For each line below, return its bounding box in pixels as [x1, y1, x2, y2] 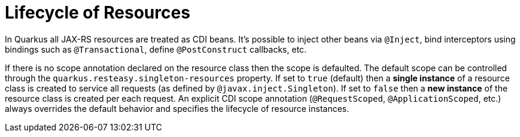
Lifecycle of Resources [5, 2, 190, 23]
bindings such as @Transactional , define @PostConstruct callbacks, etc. [5, 44, 307, 54]
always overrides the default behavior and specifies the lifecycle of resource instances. [5, 103, 349, 114]
